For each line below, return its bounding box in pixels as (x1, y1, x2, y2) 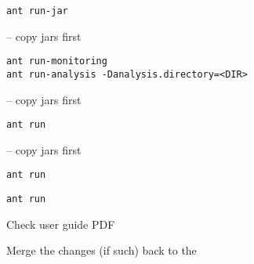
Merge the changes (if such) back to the (6, 242, 197, 259)
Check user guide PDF (6, 215, 115, 232)
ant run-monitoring (6, 56, 107, 67)
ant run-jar (6, 5, 68, 16)
